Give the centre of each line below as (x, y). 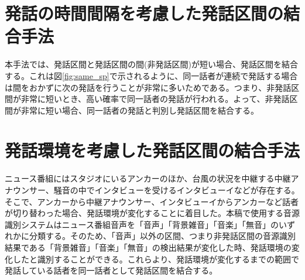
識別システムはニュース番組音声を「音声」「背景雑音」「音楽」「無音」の (142, 224)
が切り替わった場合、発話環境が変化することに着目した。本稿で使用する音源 (152, 213)
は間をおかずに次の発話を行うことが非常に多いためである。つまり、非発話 (148, 87)
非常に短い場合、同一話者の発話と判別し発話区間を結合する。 (140, 110)
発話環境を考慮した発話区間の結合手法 (152, 150)
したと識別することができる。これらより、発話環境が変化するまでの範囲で (156, 259)
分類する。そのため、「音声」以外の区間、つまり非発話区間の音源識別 (162, 236)
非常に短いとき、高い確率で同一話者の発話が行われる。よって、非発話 (155, 99)
